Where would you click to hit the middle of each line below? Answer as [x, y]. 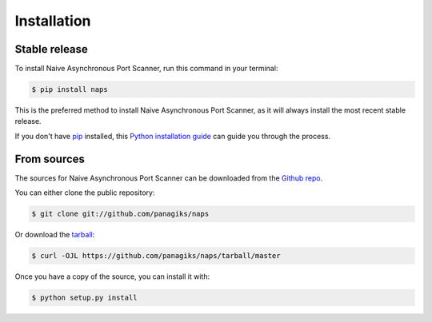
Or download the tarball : [55, 235]
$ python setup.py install [84, 298]
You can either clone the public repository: [85, 193]
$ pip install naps [70, 89]
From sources [50, 159]
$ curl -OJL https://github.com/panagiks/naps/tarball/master [156, 256]
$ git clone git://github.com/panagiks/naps [120, 214]
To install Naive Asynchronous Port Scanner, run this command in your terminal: [146, 69]
